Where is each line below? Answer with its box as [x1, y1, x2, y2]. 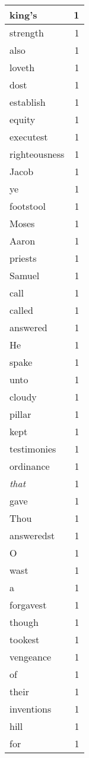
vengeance [9, 650, 52, 664]
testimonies [9, 442, 56, 456]
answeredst [9, 528, 55, 542]
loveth [9, 60, 35, 74]
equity [9, 112, 36, 126]
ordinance [9, 459, 50, 473]
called [9, 303, 34, 317]
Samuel [9, 268, 40, 282]
